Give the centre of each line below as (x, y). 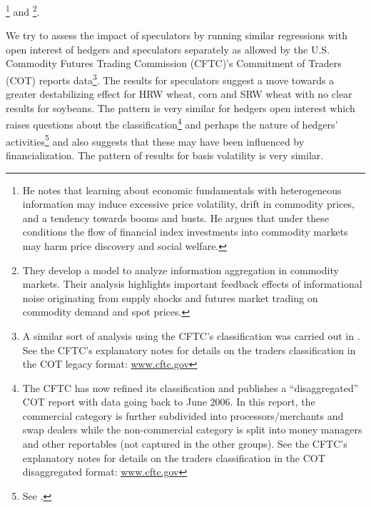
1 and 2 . (23, 10)
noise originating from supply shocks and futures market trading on (170, 297)
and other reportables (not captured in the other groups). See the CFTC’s (185, 444)
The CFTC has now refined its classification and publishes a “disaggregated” (190, 387)
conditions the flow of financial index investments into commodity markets (185, 232)
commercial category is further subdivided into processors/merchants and (183, 415)
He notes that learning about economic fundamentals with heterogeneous (182, 190)
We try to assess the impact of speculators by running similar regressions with (177, 35)
